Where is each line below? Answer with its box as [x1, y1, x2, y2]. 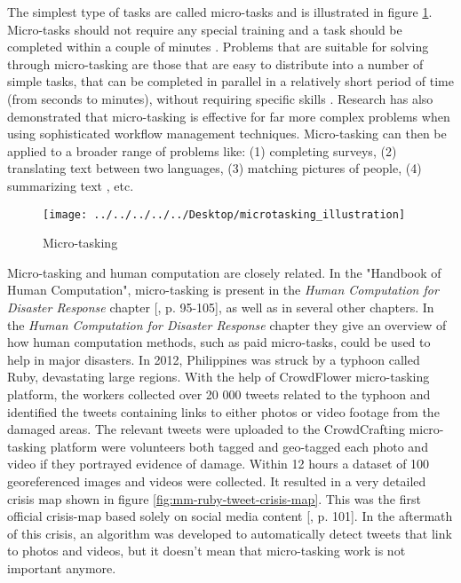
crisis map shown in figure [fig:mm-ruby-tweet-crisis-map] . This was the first [7, 489, 421, 508]
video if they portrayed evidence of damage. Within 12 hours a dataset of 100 [7, 454, 430, 473]
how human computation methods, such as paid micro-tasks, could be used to [7, 333, 431, 351]
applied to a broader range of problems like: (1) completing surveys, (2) [7, 141, 397, 160]
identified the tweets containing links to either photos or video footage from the [7, 402, 440, 421]
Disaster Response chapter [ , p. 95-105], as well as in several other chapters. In [7, 297, 434, 316]
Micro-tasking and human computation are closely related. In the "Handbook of [7, 263, 441, 281]
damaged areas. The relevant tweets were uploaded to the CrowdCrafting [7, 420, 405, 438]
